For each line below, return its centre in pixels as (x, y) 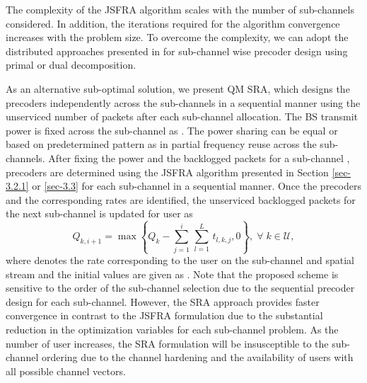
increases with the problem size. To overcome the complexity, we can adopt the (177, 37)
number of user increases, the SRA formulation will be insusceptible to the (167, 343)
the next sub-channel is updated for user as (99, 213)
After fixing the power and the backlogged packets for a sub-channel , (199, 158)
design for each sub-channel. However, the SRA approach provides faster (163, 301)
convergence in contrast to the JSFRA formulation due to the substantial (164, 315)
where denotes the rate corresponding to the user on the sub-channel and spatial (180, 260)
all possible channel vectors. (66, 371)
